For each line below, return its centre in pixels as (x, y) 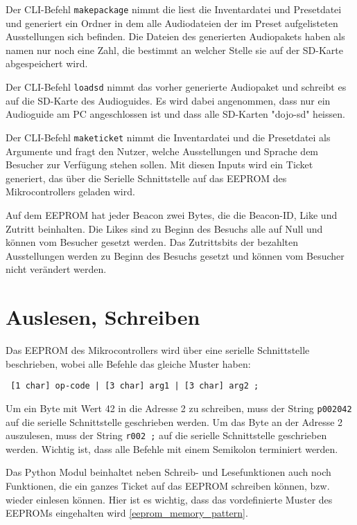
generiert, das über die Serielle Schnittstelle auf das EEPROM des (146, 178)
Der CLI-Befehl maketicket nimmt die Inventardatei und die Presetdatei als (168, 137)
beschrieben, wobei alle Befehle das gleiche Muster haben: (128, 363)
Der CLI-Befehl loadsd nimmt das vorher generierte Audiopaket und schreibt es (176, 87)
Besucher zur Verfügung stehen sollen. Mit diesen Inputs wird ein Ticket (159, 164)
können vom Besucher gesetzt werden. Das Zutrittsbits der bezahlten (152, 242)
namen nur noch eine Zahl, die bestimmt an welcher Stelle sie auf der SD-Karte (174, 50)
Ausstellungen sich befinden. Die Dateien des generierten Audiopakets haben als (175, 36)
